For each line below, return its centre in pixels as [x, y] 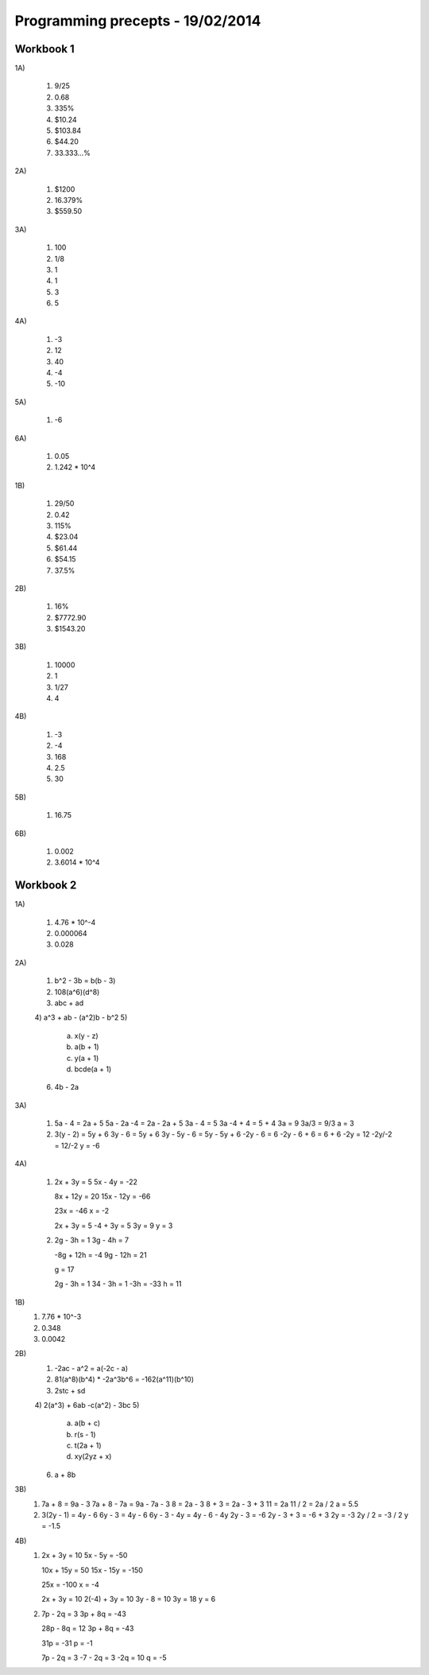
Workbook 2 [46, 886]
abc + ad [69, 1003]
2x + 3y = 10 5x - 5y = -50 [85, 1556]
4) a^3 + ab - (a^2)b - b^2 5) [81, 1017]
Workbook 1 [44, 49]
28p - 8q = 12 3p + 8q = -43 [88, 1628]
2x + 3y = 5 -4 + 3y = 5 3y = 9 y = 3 [114, 1226]
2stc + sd [70, 1390]
